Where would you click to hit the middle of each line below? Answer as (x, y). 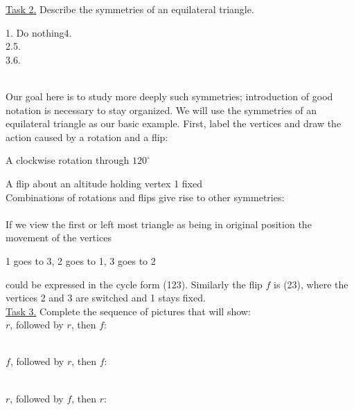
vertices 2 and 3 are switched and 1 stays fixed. (106, 298)
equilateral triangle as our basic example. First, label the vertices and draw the (174, 123)
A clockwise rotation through (68, 160)
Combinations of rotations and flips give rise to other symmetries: (145, 197)
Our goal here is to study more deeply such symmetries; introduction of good (169, 96)
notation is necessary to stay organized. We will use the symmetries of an (161, 110)
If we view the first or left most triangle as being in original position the (159, 224)
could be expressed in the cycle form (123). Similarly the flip (134, 284)
